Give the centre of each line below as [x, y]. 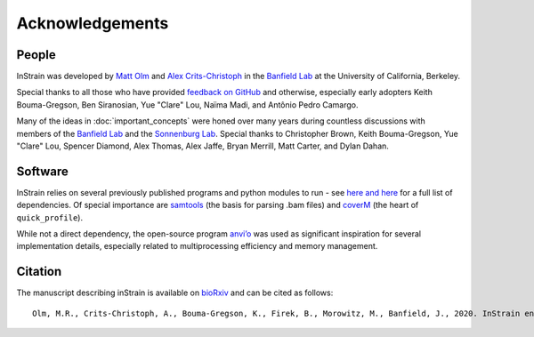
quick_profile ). [50, 217]
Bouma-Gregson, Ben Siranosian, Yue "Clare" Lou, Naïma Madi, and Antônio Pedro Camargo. [187, 104]
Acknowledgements [93, 23]
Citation [39, 272]
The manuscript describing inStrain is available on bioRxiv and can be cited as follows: [175, 293]
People [36, 55]
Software [42, 171]
